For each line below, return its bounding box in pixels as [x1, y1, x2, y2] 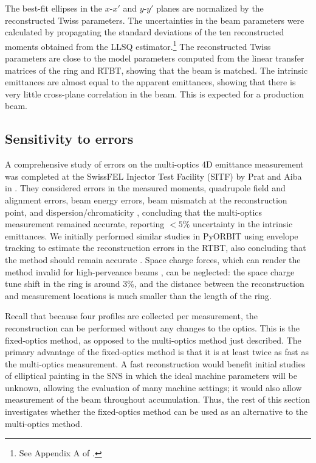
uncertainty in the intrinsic [193, 217, 293, 230]
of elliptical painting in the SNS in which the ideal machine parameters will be [5, 369, 297, 382]
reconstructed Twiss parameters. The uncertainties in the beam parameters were [5, 13, 304, 26]
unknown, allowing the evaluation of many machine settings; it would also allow [5, 381, 302, 394]
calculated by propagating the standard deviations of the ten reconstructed [5, 26, 284, 38]
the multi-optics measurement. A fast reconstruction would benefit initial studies [5, 357, 306, 370]
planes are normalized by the [156, 2, 264, 14]
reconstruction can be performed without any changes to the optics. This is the [5, 321, 300, 334]
